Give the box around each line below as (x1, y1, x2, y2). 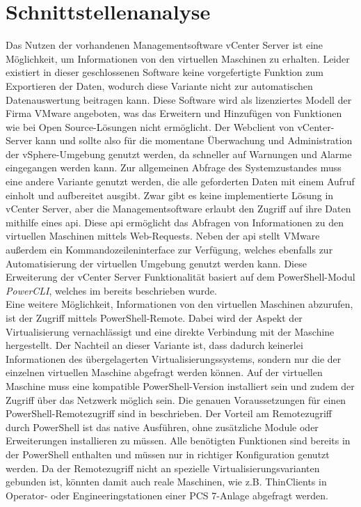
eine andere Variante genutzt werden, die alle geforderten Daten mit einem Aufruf (6, 174, 355, 189)
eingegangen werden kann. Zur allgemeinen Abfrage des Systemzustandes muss (6, 160, 342, 175)
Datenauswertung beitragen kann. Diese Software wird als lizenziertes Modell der (6, 92, 352, 107)
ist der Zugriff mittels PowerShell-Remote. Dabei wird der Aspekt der (6, 311, 303, 325)
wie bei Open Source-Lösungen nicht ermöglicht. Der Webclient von (6, 119, 294, 134)
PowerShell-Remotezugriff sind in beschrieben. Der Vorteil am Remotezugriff (6, 406, 332, 421)
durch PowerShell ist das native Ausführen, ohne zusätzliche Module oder (6, 419, 319, 434)
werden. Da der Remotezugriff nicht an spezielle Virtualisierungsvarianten (6, 460, 320, 475)
